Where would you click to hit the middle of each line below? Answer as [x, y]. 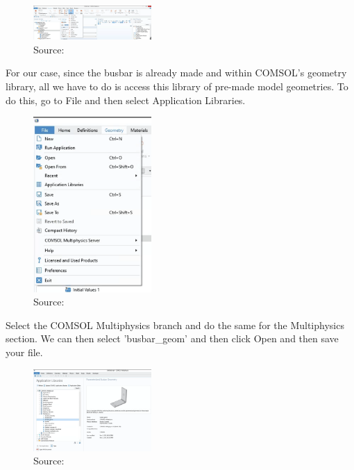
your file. [24, 352]
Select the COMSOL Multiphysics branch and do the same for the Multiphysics [175, 325]
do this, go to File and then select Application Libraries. [126, 100]
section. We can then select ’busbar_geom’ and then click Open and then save [172, 338]
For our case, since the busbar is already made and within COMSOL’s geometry [176, 73]
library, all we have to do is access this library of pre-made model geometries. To [177, 86]
